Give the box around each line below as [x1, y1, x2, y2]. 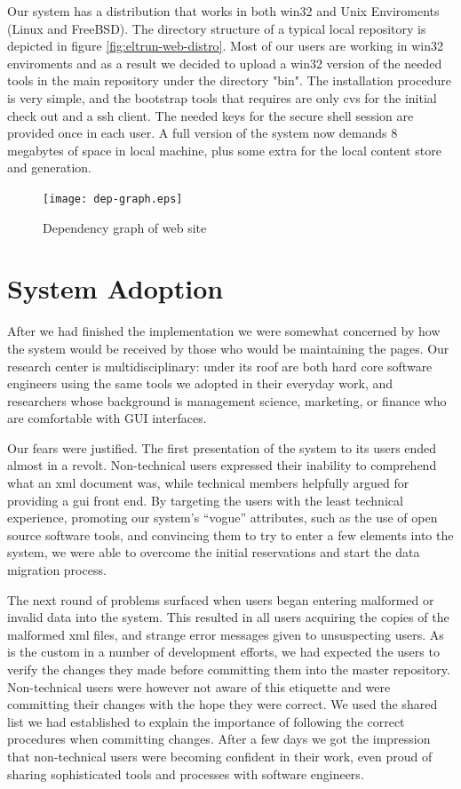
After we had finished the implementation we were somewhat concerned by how [7, 322, 441, 340]
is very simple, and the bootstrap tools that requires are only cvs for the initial [7, 88, 437, 107]
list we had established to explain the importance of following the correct [7, 712, 405, 730]
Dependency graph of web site [43, 218, 207, 236]
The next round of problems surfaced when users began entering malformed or [7, 590, 434, 609]
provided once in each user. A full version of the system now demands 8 [7, 124, 398, 142]
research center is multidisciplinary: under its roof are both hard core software [7, 356, 433, 375]
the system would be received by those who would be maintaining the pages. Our [7, 339, 449, 357]
